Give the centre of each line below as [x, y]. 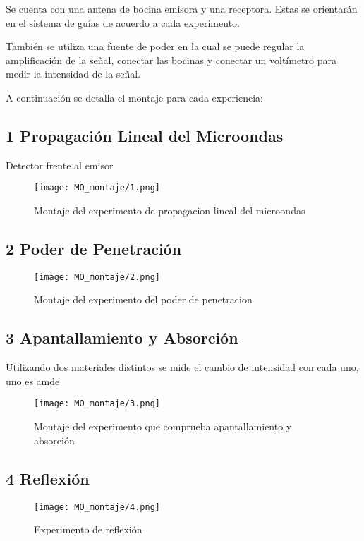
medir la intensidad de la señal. [73, 74]
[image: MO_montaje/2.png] [97, 277]
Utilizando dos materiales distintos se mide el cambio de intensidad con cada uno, [182, 367]
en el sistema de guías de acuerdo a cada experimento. [123, 22]
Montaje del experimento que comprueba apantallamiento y [163, 426]
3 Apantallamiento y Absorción [122, 338]
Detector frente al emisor [60, 165]
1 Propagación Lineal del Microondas [145, 135]
